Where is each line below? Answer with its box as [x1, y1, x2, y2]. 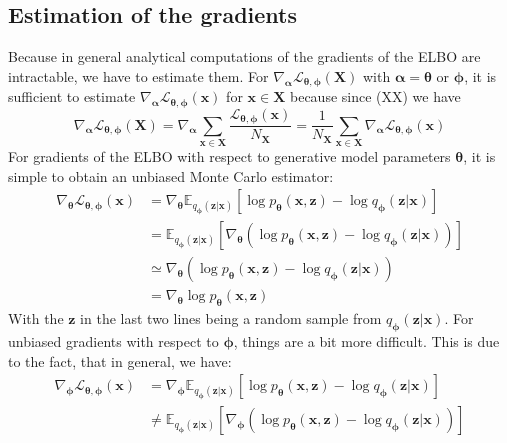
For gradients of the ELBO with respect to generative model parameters [8, 145, 451, 166]
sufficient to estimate [8, 86, 136, 107]
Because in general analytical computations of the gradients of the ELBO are [8, 46, 481, 67]
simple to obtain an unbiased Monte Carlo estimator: [8, 165, 334, 186]
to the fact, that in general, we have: [8, 350, 232, 371]
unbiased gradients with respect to [8, 330, 219, 351]
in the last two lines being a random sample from [80, 308, 382, 329]
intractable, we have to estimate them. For [8, 65, 269, 86]
